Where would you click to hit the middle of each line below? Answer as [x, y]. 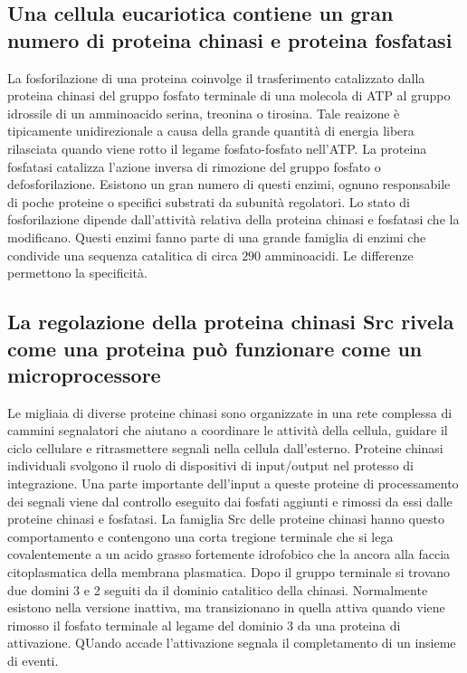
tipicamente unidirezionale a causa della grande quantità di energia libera [211, 131]
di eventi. [33, 661]
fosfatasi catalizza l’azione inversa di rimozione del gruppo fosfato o [194, 166]
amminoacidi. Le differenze [339, 255]
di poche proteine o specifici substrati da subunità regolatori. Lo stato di [209, 201]
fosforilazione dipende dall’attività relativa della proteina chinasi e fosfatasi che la [233, 219]
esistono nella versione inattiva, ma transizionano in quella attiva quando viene [226, 607]
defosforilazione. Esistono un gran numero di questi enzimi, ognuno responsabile [229, 184]
